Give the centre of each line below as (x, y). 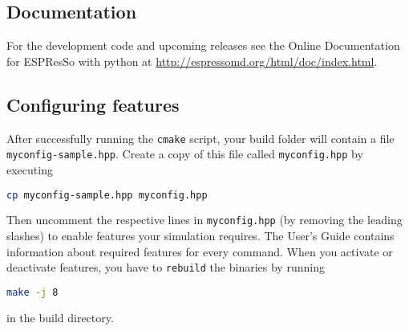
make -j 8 (32, 292)
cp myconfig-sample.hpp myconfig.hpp (107, 195)
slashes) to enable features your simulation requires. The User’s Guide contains (200, 236)
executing (30, 169)
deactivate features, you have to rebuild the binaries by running (166, 267)
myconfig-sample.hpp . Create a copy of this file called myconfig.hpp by (185, 154)
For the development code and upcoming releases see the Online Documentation (203, 45)
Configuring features (93, 104)
